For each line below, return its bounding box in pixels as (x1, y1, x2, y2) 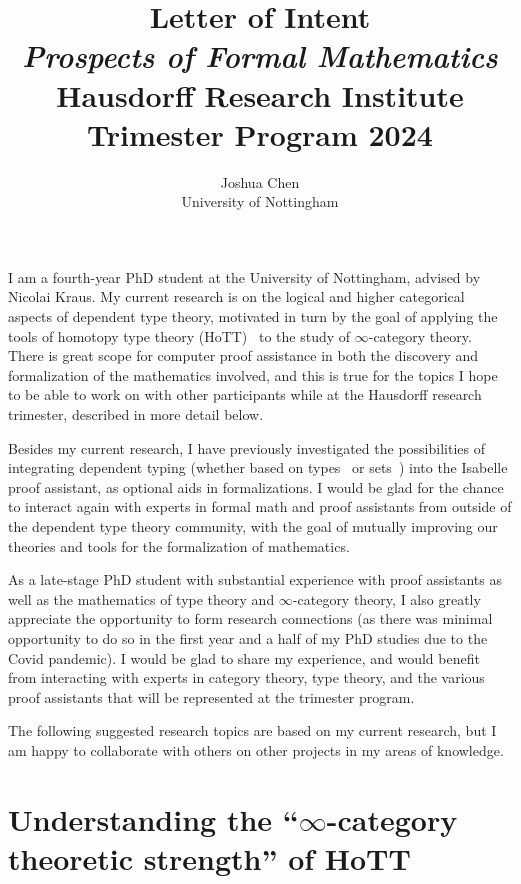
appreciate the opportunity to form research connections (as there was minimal (8, 608, 493, 629)
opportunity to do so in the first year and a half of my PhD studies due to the (8, 627, 488, 648)
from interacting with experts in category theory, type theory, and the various (8, 667, 485, 688)
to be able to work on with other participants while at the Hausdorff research (8, 384, 482, 405)
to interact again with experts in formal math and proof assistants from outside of (8, 496, 512, 517)
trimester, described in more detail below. (8, 404, 264, 425)
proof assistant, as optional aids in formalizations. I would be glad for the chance (8, 476, 504, 497)
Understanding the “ (8, 798, 299, 839)
